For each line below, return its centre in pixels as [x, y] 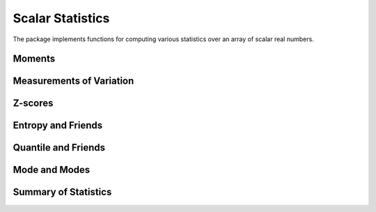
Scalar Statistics [61, 18]
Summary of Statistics [62, 192]
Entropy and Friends [58, 126]
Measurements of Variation [73, 81]
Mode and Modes [52, 170]
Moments [34, 59]
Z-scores [33, 104]
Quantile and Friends [59, 147]
